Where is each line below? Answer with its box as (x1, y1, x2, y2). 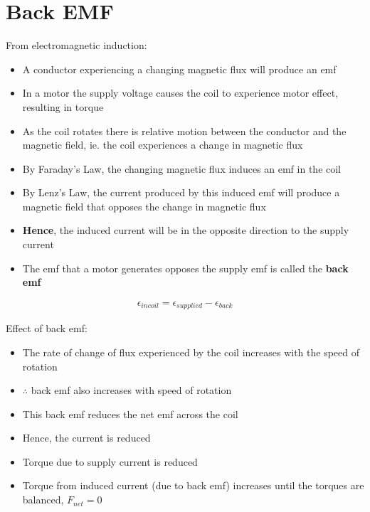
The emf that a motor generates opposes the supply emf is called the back (22, 260, 349, 275)
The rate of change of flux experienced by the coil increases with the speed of (22, 344, 359, 359)
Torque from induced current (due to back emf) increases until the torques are (22, 478, 364, 493)
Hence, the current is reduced (22, 430, 151, 445)
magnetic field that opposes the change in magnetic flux (22, 198, 266, 213)
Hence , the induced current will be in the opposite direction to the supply (22, 223, 349, 238)
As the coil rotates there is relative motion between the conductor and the (22, 123, 347, 138)
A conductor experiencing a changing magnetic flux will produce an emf (22, 61, 337, 76)
